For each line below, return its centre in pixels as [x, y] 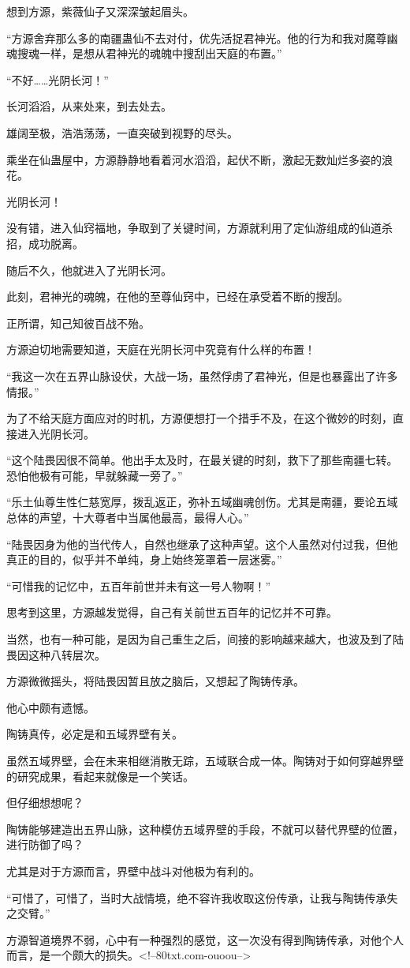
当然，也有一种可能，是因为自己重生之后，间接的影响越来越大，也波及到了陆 [205, 639]
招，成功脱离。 [45, 243]
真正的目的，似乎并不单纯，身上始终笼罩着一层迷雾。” [144, 559]
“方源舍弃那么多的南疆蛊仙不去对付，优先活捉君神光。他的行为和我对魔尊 [197, 38]
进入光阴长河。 [56, 433]
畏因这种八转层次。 [56, 654]
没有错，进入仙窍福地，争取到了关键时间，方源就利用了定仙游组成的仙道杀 [199, 228]
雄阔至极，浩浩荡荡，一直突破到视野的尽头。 [122, 132]
